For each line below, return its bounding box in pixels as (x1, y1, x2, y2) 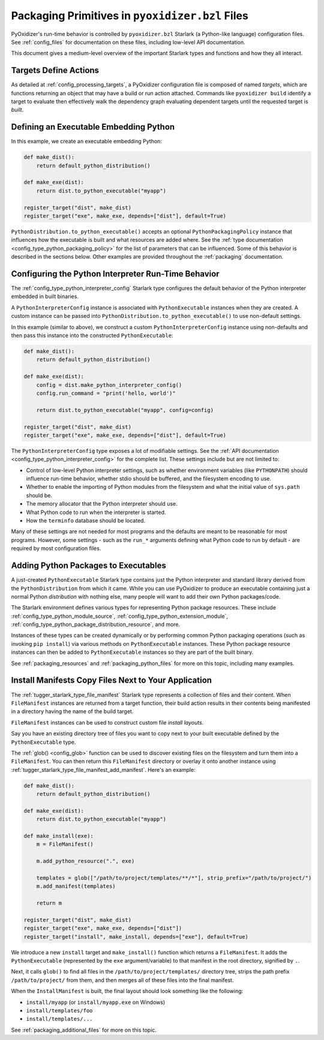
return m (36, 900, 62, 907)
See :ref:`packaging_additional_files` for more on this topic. (11, 1026, 157, 1033)
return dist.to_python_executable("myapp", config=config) (36, 407, 214, 413)
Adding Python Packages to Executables (11, 561, 166, 571)
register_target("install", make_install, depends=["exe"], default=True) (23, 933, 249, 940)
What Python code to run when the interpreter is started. (26, 509, 166, 516)
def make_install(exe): (23, 832, 94, 839)
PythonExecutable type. (11, 738, 76, 746)
